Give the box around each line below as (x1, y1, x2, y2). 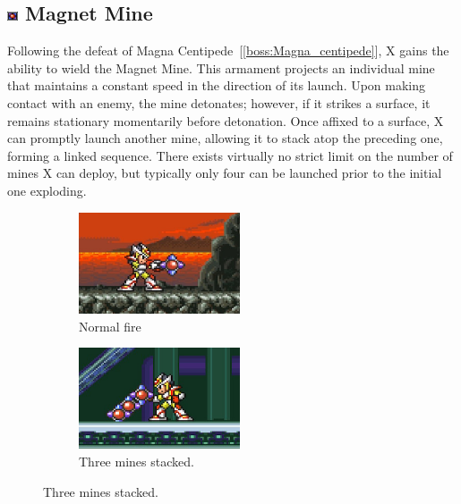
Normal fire (79, 316, 141, 335)
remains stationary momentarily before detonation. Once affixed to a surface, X (7, 111, 444, 130)
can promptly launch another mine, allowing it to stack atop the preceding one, (7, 129, 443, 147)
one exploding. (7, 181, 87, 199)
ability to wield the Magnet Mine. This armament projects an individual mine (7, 58, 435, 77)
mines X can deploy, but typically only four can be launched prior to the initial (7, 164, 442, 182)
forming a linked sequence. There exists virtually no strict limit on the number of (7, 146, 453, 164)
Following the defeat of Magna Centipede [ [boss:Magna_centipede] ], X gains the (7, 41, 449, 60)
